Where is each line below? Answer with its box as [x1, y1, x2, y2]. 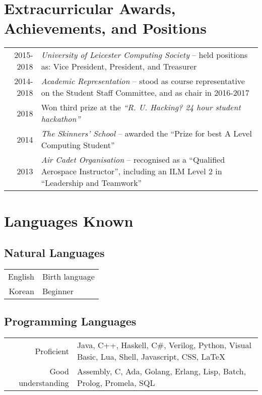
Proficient [35, 345, 69, 357]
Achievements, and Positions [4, 18, 207, 38]
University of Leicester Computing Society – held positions [41, 49, 248, 61]
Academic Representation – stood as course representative [41, 75, 245, 87]
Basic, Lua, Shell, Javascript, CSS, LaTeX [77, 351, 225, 363]
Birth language [42, 270, 95, 282]
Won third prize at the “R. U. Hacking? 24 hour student [41, 101, 241, 113]
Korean [9, 285, 34, 297]
